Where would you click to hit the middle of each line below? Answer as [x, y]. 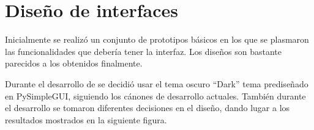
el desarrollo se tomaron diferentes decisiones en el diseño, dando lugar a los [148, 108]
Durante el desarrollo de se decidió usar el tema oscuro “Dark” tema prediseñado [157, 83]
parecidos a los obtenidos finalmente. [74, 63]
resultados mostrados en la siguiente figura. [86, 119]
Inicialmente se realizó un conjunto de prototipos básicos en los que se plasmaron [157, 39]
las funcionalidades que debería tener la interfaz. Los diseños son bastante [143, 51]
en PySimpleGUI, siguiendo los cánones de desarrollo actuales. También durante [155, 96]
